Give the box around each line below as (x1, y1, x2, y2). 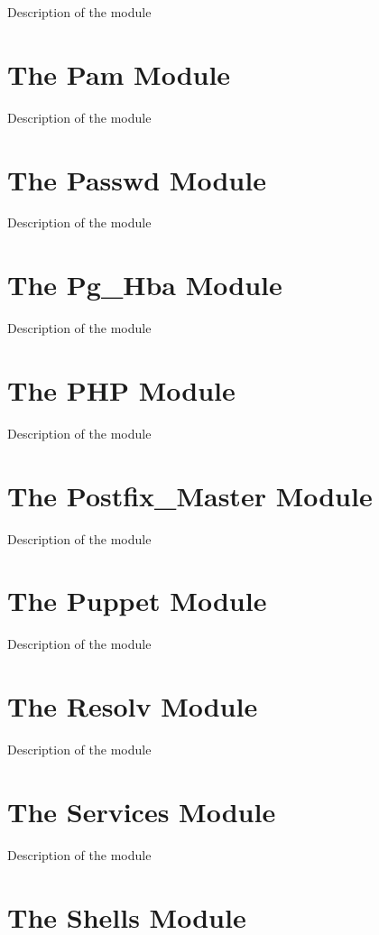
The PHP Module (7, 371, 236, 408)
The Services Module (7, 792, 276, 829)
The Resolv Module (7, 688, 258, 725)
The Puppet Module (7, 582, 267, 619)
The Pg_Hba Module (7, 266, 282, 303)
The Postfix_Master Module (7, 477, 373, 514)
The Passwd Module (7, 161, 266, 198)
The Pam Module (7, 55, 231, 92)
